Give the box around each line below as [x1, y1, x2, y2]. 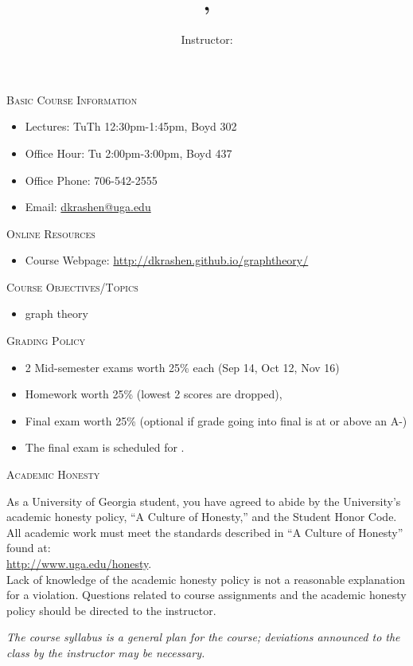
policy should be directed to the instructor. [6, 601, 216, 618]
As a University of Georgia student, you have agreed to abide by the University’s [6, 492, 401, 509]
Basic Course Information [6, 91, 138, 108]
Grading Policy [6, 332, 86, 349]
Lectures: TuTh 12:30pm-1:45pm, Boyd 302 [25, 118, 237, 135]
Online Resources [6, 225, 95, 241]
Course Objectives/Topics [6, 278, 138, 295]
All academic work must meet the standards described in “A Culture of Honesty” [6, 523, 403, 540]
